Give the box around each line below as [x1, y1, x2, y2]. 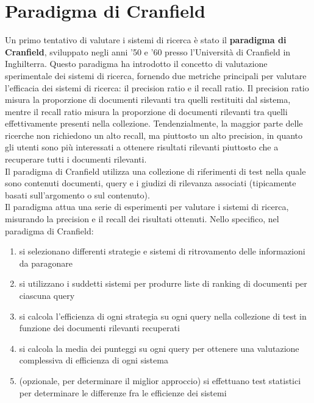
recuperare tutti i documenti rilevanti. [5, 153, 147, 166]
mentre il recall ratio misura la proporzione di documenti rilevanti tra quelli [5, 105, 288, 117]
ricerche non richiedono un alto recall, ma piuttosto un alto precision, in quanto [5, 128, 303, 141]
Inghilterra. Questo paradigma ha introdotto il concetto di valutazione [5, 57, 268, 70]
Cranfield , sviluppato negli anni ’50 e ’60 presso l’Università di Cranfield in [5, 45, 291, 58]
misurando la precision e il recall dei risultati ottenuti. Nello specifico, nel [5, 212, 279, 225]
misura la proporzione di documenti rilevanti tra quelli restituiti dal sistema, [5, 93, 291, 106]
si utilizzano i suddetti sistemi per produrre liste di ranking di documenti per [19, 277, 307, 290]
